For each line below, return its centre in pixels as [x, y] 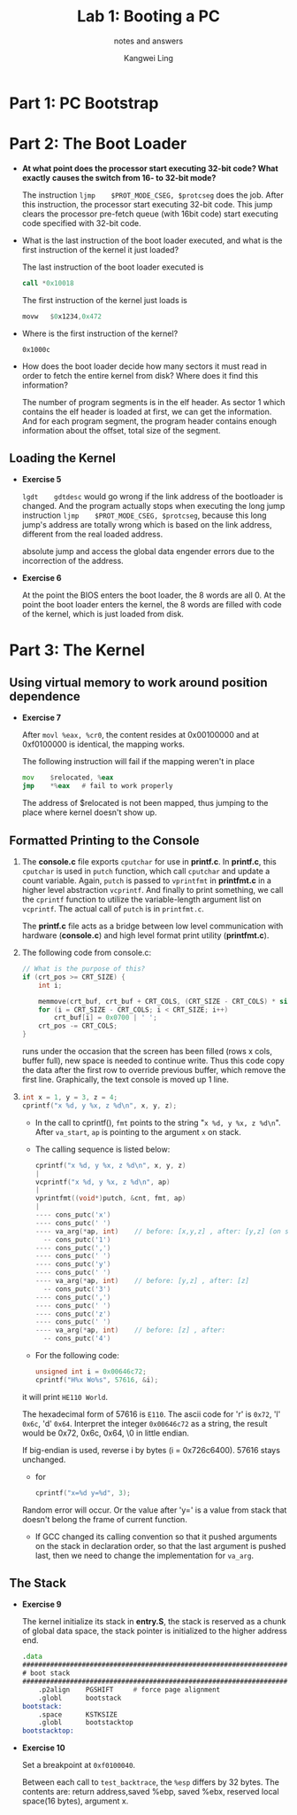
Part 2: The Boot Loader [98, 144]
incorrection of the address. [72, 561]
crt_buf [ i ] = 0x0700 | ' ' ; [106, 1018]
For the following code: [77, 1355]
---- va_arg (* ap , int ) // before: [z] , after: [130, 1330]
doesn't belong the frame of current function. [104, 1519]
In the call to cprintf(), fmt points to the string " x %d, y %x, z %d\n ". [158, 1123]
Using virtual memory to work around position [138, 683]
